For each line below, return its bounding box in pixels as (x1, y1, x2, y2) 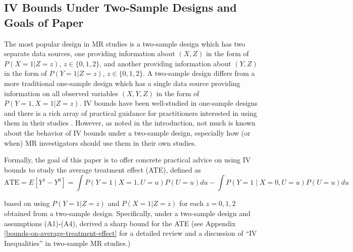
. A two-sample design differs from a (143, 68, 255, 78)
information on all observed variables (4, 88, 118, 98)
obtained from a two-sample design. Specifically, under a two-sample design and (4, 207, 251, 218)
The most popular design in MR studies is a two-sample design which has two (4, 38, 245, 49)
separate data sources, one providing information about (4, 48, 175, 59)
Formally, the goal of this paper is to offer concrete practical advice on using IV (4, 154, 251, 165)
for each (179, 198, 204, 208)
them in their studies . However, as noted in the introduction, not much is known (4, 117, 256, 128)
